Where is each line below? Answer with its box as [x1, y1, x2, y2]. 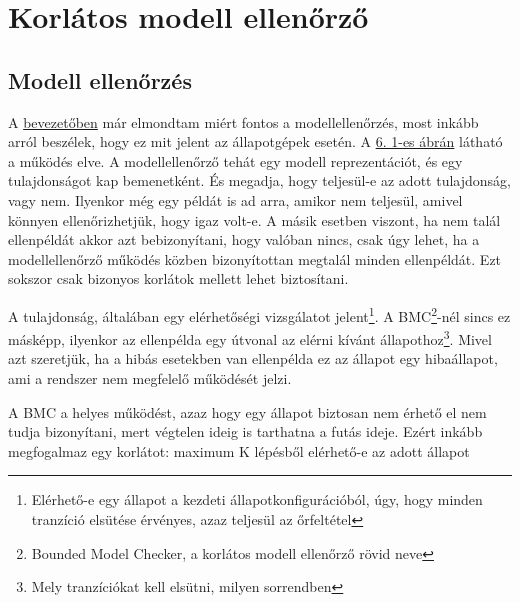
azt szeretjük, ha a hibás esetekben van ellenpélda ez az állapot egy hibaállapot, [8, 348, 498, 369]
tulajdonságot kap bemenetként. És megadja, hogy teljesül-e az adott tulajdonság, [8, 170, 511, 191]
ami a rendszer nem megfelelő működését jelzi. [8, 368, 292, 389]
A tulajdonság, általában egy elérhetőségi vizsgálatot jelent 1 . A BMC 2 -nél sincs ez [8, 302, 511, 326]
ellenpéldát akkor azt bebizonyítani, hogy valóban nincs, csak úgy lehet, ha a [8, 229, 480, 250]
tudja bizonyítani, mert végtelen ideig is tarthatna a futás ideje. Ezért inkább [8, 421, 483, 442]
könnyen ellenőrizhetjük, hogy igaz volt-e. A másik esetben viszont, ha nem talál [8, 209, 501, 230]
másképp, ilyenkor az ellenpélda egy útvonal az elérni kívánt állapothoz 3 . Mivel [8, 326, 492, 349]
